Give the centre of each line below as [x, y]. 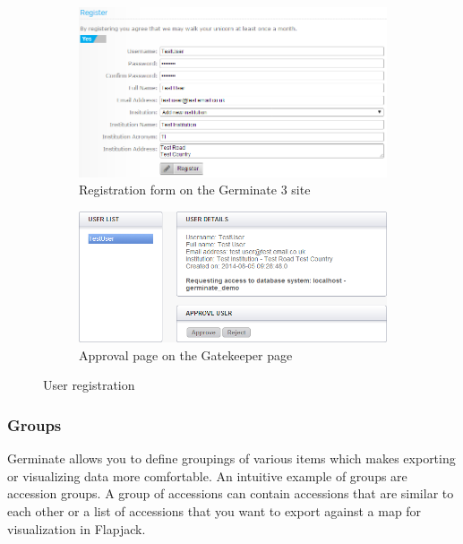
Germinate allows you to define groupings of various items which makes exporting [231, 458]
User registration [89, 385]
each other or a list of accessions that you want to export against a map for [214, 510]
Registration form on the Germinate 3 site [195, 190]
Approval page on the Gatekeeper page [186, 354]
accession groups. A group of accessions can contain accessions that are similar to [231, 493]
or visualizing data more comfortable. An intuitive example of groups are [207, 475]
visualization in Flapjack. [77, 528]
